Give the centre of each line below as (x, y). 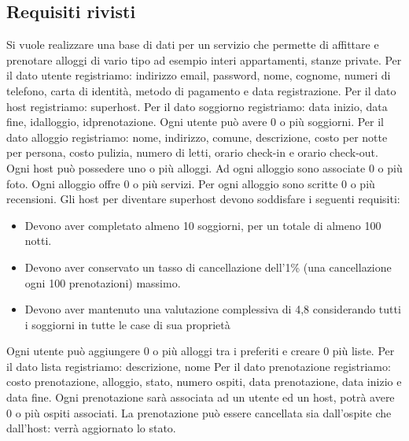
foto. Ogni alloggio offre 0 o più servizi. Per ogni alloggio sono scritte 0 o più (191, 183)
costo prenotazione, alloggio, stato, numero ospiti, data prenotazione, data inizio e (204, 382)
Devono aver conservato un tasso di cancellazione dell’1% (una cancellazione (208, 267)
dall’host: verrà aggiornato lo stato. (91, 428)
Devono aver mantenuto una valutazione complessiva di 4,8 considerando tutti (213, 309)
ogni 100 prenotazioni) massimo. (103, 282)
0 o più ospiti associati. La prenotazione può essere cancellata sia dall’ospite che (199, 412)
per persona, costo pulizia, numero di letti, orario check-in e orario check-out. (192, 152)
